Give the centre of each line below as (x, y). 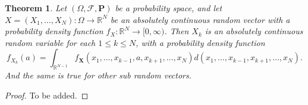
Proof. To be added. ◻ (47, 95)
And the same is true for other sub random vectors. (98, 75)
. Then (177, 31)
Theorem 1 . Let (36, 8)
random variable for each (50, 42)
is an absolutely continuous (254, 31)
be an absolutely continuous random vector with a (200, 19)
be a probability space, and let (169, 8)
